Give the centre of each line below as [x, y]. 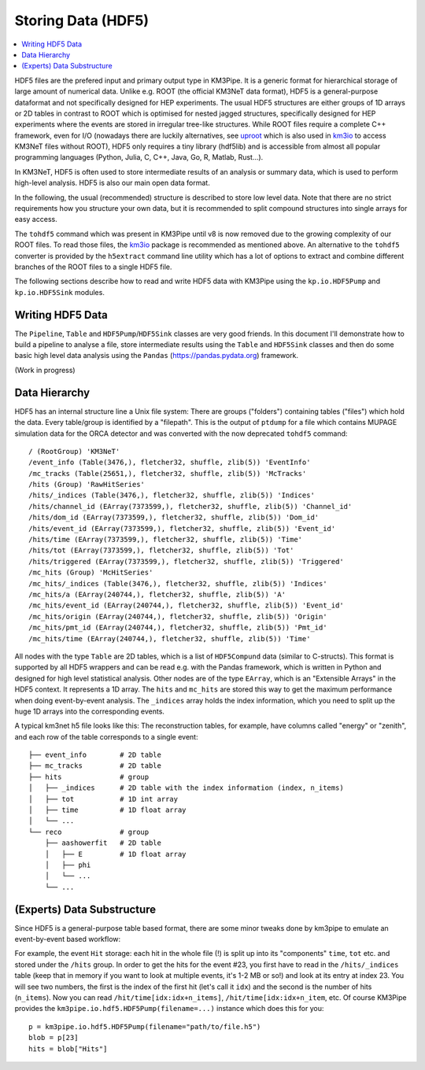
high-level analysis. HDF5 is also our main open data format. [112, 183]
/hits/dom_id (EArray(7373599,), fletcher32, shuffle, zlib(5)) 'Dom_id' [174, 518]
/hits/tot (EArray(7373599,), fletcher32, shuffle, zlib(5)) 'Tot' [161, 550]
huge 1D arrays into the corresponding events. [90, 711]
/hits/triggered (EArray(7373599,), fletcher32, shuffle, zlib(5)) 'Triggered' [186, 561]
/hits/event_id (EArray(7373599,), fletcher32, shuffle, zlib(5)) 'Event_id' [182, 528]
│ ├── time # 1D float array [107, 810]
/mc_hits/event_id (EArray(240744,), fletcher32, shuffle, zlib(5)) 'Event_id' [186, 605]
